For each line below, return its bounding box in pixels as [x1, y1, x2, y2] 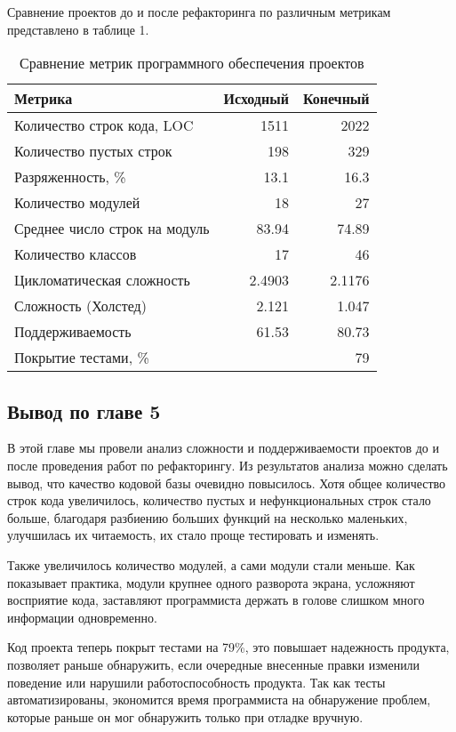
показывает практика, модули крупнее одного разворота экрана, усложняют [7, 573, 415, 591]
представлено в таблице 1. [7, 20, 149, 38]
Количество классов [14, 244, 137, 265]
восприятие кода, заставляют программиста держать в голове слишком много [7, 591, 425, 609]
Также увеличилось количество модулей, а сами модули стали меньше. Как [7, 555, 415, 574]
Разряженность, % [14, 166, 126, 188]
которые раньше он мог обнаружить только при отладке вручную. [7, 707, 364, 726]
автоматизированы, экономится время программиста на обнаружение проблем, [7, 690, 431, 709]
